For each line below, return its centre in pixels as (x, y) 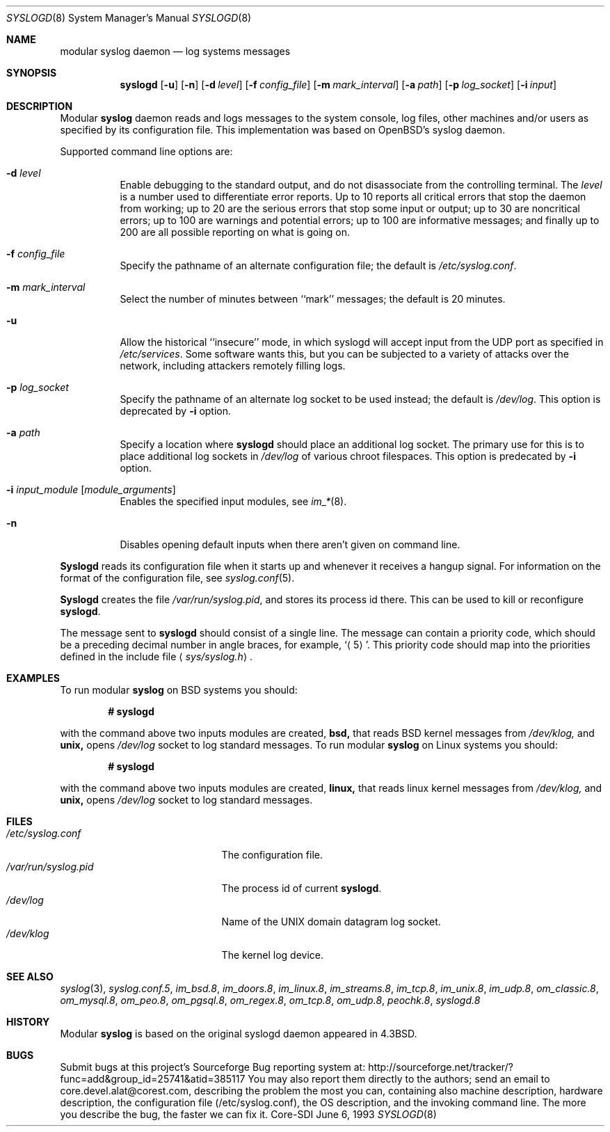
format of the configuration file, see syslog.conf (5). (177, 578)
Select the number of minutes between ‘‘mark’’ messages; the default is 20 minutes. (313, 299)
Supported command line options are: (146, 151)
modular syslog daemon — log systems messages (175, 51)
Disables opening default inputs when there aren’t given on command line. (290, 544)
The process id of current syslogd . (302, 888)
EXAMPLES (33, 678)
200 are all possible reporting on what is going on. (235, 232)
